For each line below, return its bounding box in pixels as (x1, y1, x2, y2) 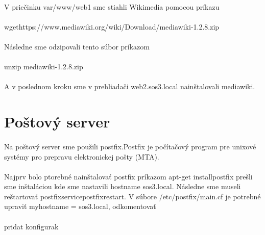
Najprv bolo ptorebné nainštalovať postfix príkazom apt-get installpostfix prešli (4, 171, 253, 181)
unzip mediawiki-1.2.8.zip (4, 61, 83, 72)
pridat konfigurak (4, 221, 59, 231)
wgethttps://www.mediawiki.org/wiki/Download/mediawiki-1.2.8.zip (4, 21, 220, 32)
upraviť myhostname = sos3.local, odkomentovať (4, 201, 156, 212)
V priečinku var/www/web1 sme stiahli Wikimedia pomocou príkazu (4, 1, 220, 12)
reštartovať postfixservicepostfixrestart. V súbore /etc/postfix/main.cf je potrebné (4, 191, 261, 201)
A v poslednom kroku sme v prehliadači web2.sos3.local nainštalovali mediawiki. (4, 81, 255, 92)
